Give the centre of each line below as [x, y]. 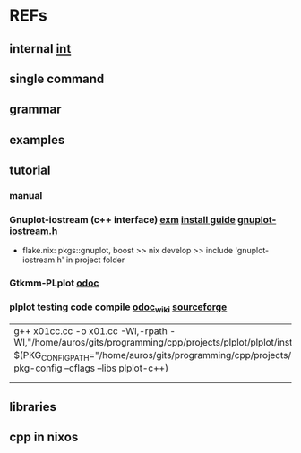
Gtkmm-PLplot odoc [54, 283]
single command [57, 78]
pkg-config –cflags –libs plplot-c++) [91, 368]
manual [26, 196]
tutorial [30, 171]
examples [37, 140]
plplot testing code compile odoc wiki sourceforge [118, 308]
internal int [40, 49]
